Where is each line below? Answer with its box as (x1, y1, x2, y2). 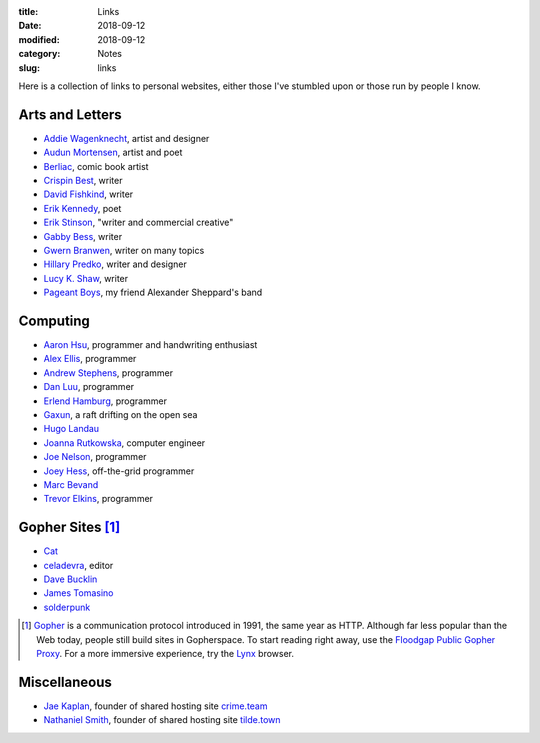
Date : (18, 20, 42, 32)
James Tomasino (43, 587, 114, 599)
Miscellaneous (18, 673, 112, 690)
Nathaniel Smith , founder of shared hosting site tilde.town (43, 714, 281, 726)
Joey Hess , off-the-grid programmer (43, 465, 195, 477)
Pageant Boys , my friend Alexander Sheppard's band (43, 286, 263, 299)
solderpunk (43, 601, 91, 613)
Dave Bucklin (43, 573, 98, 585)
